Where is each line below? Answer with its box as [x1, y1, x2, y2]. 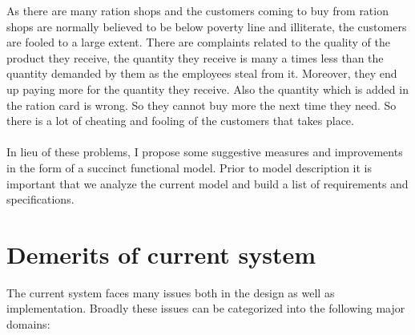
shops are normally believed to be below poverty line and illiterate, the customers [6, 18, 407, 34]
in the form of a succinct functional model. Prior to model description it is [6, 159, 372, 176]
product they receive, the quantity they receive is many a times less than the [6, 49, 384, 66]
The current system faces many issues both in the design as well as [6, 284, 335, 301]
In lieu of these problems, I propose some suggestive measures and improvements [6, 143, 403, 160]
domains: [6, 316, 50, 333]
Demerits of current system [6, 237, 316, 270]
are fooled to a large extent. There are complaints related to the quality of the [6, 34, 390, 50]
